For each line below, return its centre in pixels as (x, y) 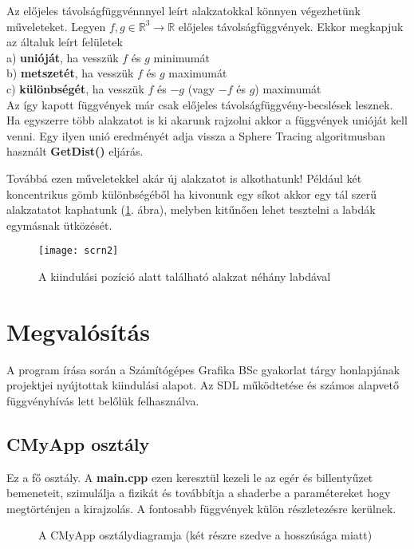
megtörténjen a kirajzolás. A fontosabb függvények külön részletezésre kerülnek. (201, 508)
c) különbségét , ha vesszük (75, 88)
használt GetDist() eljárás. (75, 151)
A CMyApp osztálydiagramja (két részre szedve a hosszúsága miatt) (205, 535)
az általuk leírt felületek (65, 42)
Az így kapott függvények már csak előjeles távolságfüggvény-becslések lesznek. (200, 104)
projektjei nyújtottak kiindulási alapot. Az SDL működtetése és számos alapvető (203, 385)
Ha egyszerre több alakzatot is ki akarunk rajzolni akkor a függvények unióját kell (207, 120)
